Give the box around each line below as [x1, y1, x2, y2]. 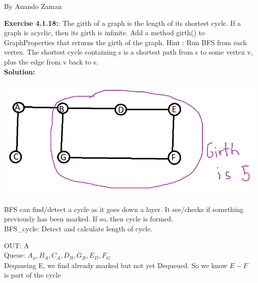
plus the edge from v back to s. [4, 56, 98, 67]
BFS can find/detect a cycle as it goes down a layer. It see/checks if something [4, 204, 244, 214]
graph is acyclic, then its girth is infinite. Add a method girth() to [4, 27, 205, 38]
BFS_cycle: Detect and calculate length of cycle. [4, 223, 152, 233]
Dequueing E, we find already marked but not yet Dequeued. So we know [4, 260, 227, 270]
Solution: [4, 66, 35, 76]
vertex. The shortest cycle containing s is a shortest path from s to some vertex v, [4, 47, 253, 57]
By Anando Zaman [4, 1, 62, 11]
